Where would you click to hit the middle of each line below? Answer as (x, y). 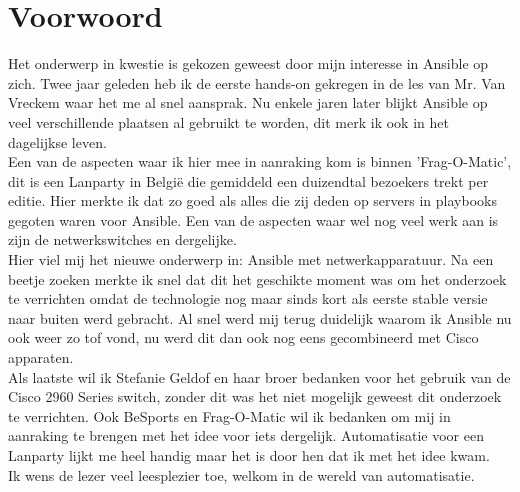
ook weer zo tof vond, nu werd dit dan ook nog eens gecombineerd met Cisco (243, 337)
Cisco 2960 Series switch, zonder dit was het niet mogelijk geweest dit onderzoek (255, 396)
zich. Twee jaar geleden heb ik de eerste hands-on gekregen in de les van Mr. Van (257, 82)
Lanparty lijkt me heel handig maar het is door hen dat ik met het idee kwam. (249, 455)
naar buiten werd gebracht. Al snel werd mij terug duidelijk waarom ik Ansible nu (260, 317)
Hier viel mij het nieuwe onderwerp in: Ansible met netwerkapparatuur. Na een (251, 259)
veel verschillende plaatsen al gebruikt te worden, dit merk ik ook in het (228, 121)
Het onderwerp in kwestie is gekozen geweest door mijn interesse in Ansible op (248, 63)
